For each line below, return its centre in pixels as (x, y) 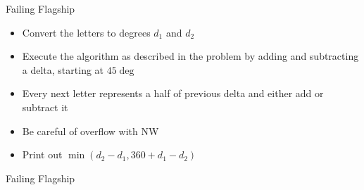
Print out (42, 154)
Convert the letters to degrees (86, 32)
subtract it (45, 107)
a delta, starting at (63, 69)
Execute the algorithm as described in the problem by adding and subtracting (190, 56)
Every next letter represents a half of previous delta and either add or (173, 93)
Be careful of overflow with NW (90, 131)
